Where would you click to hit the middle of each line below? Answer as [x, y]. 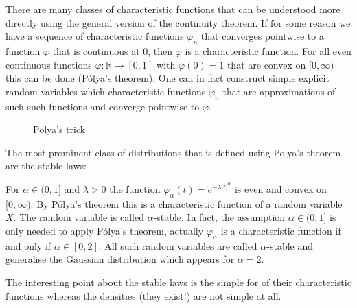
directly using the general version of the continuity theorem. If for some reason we [178, 22]
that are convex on [266, 64]
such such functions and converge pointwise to [103, 106]
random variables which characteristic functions [106, 91]
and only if [28, 245]
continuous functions [49, 64]
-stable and [290, 245]
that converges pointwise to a [262, 36]
